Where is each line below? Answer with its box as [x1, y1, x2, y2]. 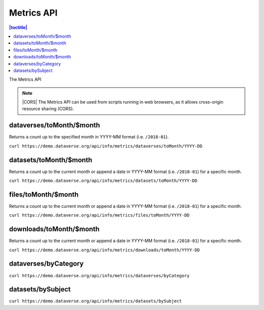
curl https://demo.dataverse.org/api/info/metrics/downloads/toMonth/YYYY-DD [9, 247, 200, 253]
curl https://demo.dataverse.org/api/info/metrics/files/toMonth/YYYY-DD [9, 213, 190, 218]
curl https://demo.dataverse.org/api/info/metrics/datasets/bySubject [9, 298, 182, 304]
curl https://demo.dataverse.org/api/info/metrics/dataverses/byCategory [9, 273, 190, 278]
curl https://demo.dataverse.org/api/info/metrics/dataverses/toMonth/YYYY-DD [9, 143, 203, 149]
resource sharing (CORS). [22, 106, 74, 112]
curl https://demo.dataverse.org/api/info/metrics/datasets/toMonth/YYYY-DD [9, 178, 198, 183]
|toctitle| [9, 24, 27, 30]
